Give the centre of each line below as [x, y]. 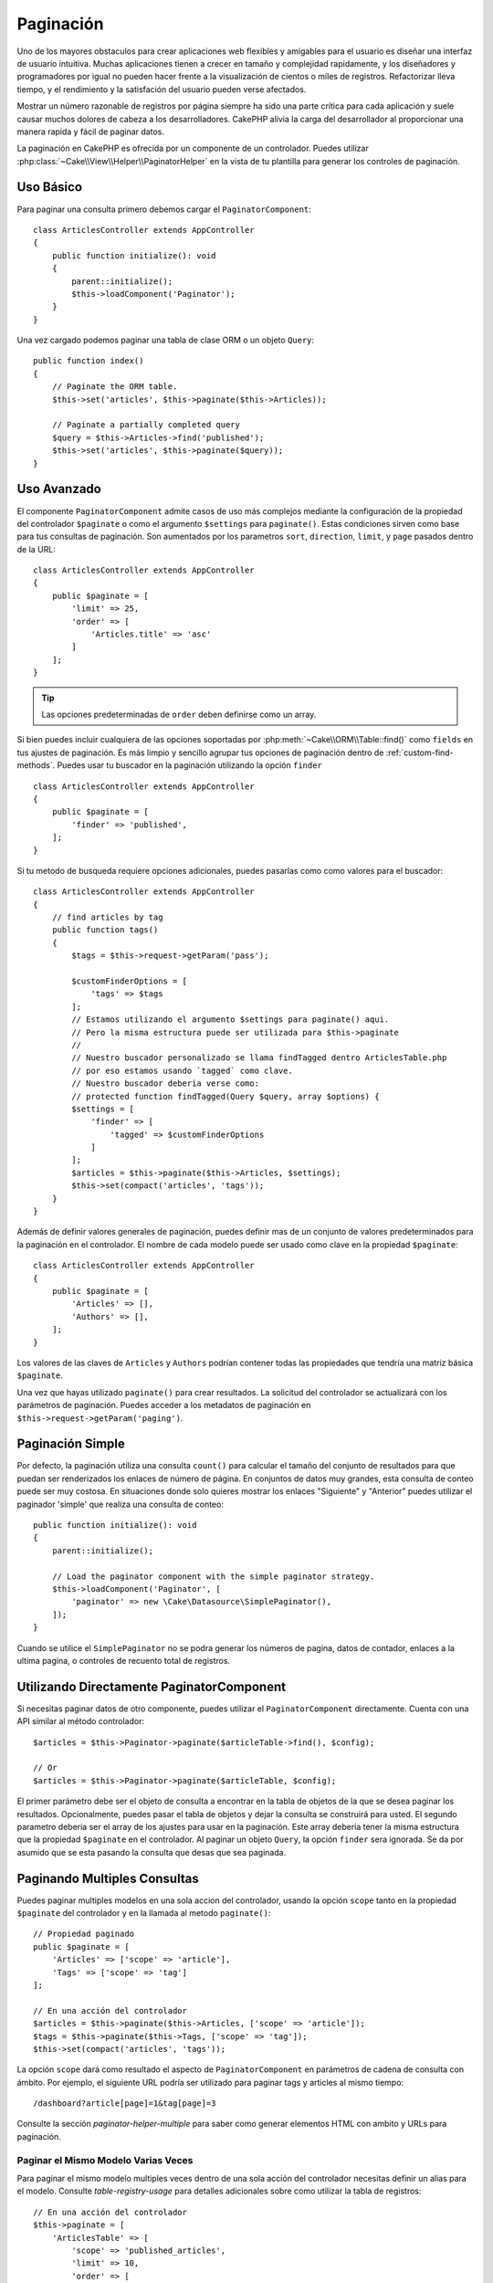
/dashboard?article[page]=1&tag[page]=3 [125, 2104]
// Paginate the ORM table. [115, 387]
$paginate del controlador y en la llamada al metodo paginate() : [144, 1913]
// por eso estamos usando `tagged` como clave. [183, 1070]
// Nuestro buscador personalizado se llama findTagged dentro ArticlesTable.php [259, 1058]
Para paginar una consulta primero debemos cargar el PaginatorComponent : [164, 209]
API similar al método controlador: [81, 1721]
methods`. [36, 765]
